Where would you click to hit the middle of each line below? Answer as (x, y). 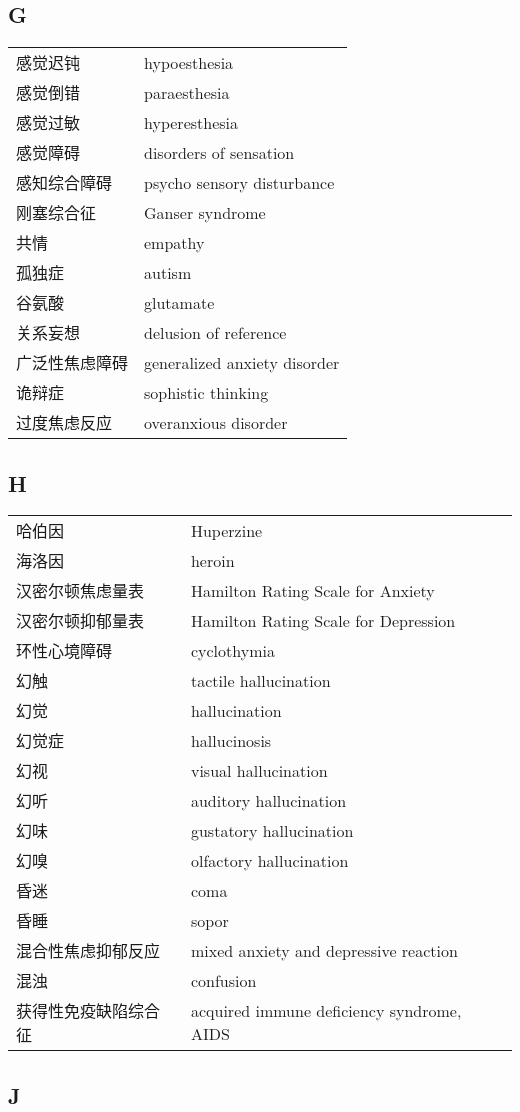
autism (168, 272)
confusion (223, 980)
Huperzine (226, 530)
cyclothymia (232, 650)
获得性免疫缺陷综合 (88, 1011)
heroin (212, 560)
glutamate (179, 302)
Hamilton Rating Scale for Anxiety (312, 590)
